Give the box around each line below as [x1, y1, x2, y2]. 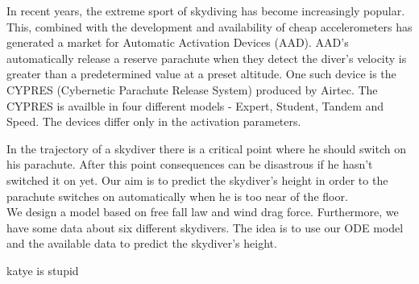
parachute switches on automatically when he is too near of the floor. [6, 187, 348, 204]
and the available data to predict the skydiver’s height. [6, 235, 277, 252]
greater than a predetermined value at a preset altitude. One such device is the [6, 65, 396, 82]
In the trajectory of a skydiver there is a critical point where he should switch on [6, 140, 406, 157]
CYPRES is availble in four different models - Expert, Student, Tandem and [6, 97, 384, 114]
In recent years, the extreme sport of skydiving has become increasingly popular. [6, 2, 405, 19]
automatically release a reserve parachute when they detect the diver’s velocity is [6, 49, 407, 66]
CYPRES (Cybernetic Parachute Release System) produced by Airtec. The [6, 81, 378, 98]
